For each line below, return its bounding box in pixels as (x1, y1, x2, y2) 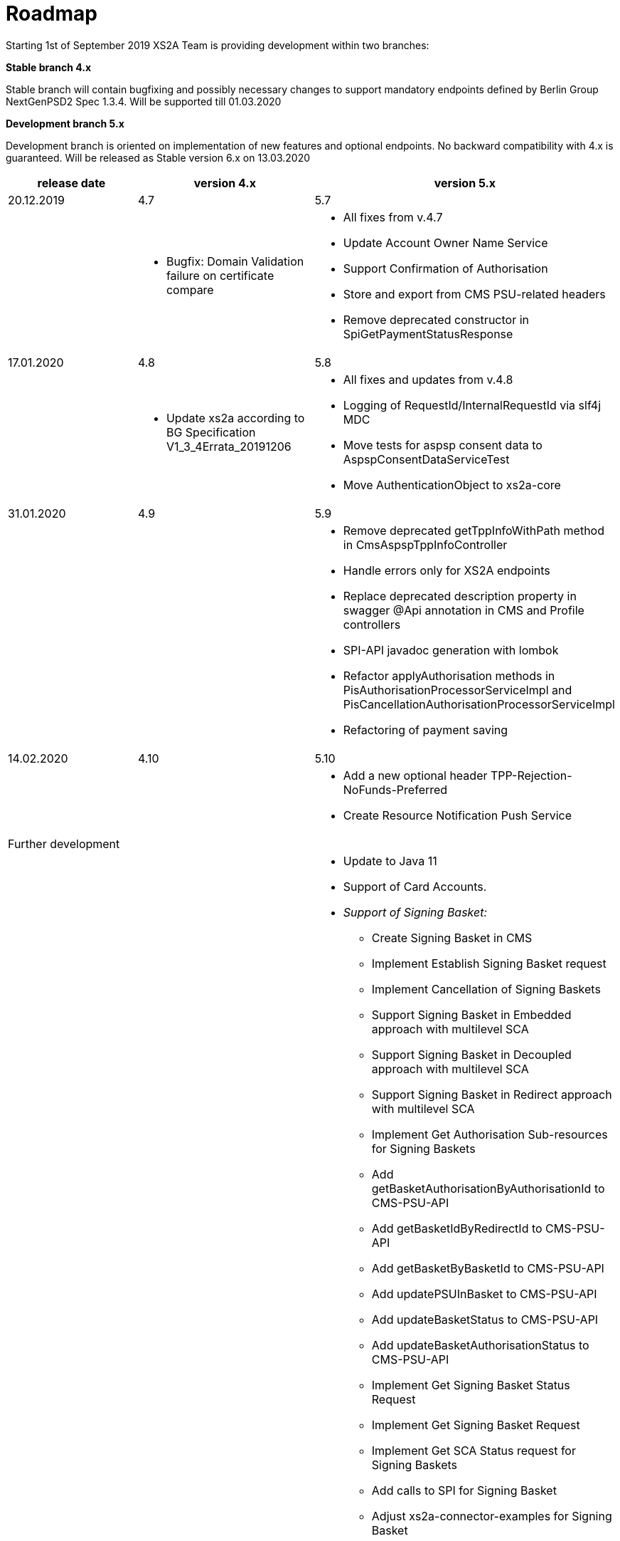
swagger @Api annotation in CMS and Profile (343, 602, 584, 617)
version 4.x (193, 175, 256, 190)
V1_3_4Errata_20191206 (166, 439, 292, 454)
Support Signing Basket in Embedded (371, 1007, 572, 1022)
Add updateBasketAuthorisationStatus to (371, 1337, 589, 1352)
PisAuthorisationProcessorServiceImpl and (343, 682, 572, 697)
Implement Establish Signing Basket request (371, 956, 606, 971)
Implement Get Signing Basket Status (371, 1377, 570, 1392)
